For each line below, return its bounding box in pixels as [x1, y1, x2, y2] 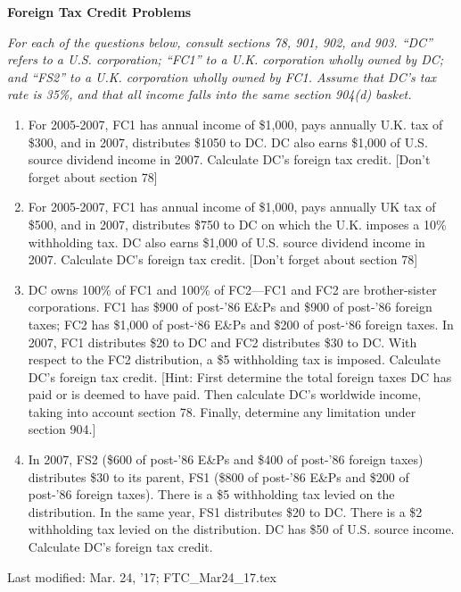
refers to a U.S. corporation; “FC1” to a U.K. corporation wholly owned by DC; [7, 50, 444, 69]
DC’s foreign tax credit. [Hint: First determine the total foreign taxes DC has [28, 367, 452, 386]
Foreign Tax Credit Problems [7, 3, 192, 21]
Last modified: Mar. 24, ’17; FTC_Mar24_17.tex [7, 567, 276, 586]
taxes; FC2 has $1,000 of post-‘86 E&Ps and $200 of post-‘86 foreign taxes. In [28, 314, 454, 333]
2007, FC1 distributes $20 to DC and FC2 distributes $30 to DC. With [28, 332, 417, 351]
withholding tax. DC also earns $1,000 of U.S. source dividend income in [28, 232, 425, 251]
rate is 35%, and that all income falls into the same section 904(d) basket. [7, 85, 412, 104]
